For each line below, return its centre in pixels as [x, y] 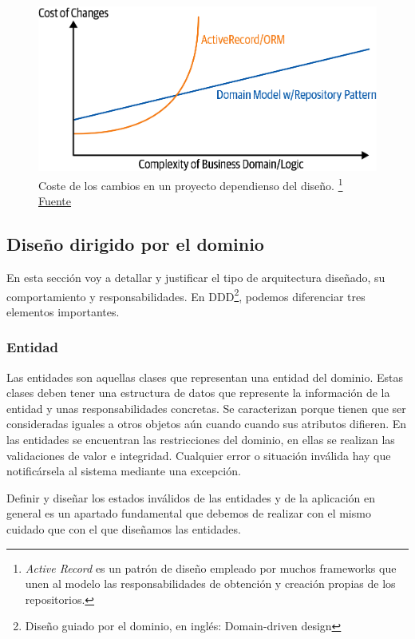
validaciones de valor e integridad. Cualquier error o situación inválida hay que [199, 455]
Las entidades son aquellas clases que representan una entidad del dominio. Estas [205, 377]
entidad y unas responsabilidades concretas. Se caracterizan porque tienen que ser [206, 408]
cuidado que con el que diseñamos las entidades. [124, 528]
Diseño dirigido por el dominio [135, 244]
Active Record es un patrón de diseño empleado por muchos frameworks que [211, 568]
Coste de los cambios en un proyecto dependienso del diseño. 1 [191, 184]
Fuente [55, 201]
